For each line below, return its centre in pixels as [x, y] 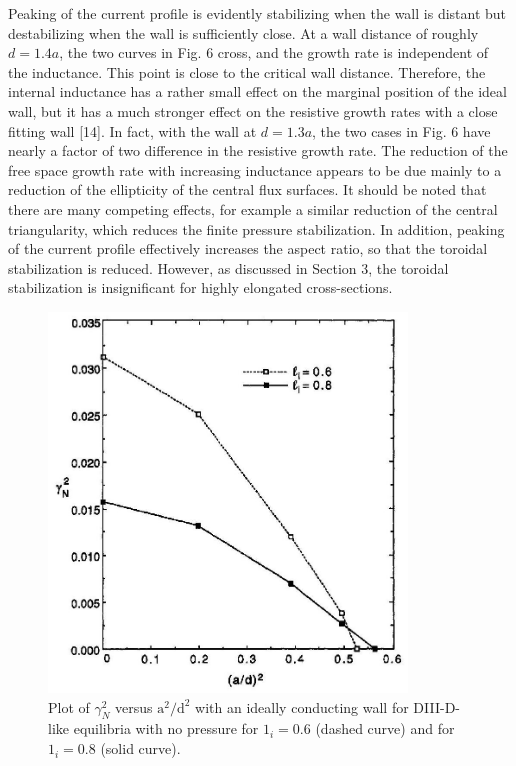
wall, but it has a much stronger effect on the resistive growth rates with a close [253, 110]
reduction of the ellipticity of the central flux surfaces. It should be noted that [247, 189]
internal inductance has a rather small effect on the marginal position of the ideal [257, 91]
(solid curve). [140, 748]
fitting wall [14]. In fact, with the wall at [132, 130]
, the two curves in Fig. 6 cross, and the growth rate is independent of [274, 52]
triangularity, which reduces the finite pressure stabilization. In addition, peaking [256, 228]
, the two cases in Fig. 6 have [401, 130]
